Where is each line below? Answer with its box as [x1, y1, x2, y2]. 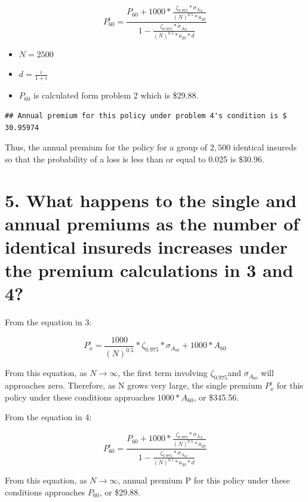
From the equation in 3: [5, 316, 92, 328]
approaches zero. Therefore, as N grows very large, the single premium [5, 379, 263, 392]
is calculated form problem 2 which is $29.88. [33, 89, 199, 101]
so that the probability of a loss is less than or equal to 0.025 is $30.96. [5, 152, 264, 165]
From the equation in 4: [5, 411, 92, 423]
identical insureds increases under [5, 234, 288, 258]
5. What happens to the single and [5, 187, 297, 212]
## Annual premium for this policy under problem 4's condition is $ [5, 112, 287, 120]
